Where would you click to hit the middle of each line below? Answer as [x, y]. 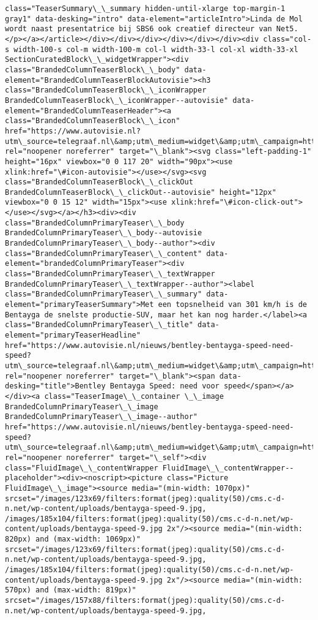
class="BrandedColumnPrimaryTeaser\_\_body [95, 223]
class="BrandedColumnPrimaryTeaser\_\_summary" [104, 294]
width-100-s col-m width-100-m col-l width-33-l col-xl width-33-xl [156, 49]
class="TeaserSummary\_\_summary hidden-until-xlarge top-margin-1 [145, 9]
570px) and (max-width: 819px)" [71, 590]
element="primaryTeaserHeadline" [73, 335]
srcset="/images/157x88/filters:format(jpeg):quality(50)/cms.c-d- [145, 601]
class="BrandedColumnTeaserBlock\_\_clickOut [99, 182]
